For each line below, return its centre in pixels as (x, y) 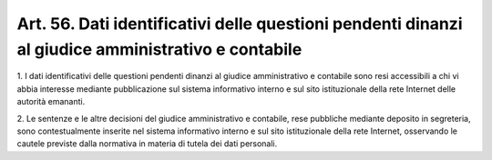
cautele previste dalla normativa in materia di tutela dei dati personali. (147, 144)
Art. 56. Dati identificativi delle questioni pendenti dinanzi (240, 24)
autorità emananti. (51, 102)
